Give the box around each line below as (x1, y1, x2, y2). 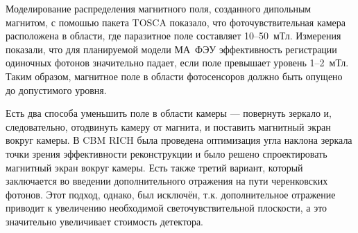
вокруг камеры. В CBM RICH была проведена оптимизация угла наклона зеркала (6, 133, 352, 147)
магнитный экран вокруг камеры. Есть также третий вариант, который (6, 160, 303, 174)
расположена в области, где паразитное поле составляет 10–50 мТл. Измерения (6, 28, 341, 43)
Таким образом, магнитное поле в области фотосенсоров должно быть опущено (6, 68, 343, 83)
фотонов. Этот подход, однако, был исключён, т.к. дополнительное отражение (6, 187, 336, 201)
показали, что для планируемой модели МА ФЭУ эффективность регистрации (6, 41, 337, 56)
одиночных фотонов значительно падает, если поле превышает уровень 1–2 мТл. (6, 55, 349, 70)
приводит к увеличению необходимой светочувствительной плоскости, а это (6, 201, 327, 215)
